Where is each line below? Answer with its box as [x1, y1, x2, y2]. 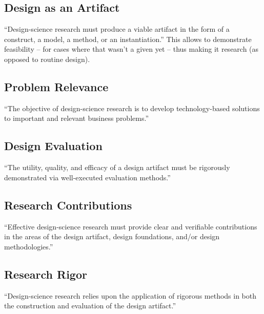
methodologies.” [4, 241, 53, 252]
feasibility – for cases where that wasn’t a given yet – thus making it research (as [4, 44, 259, 54]
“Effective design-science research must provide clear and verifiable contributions [4, 221, 257, 232]
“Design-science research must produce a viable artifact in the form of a [4, 24, 230, 34]
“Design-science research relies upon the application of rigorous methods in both [4, 290, 257, 301]
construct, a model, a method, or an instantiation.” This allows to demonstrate [4, 33, 252, 44]
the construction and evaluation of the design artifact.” [4, 300, 176, 311]
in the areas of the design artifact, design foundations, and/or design [4, 231, 220, 242]
